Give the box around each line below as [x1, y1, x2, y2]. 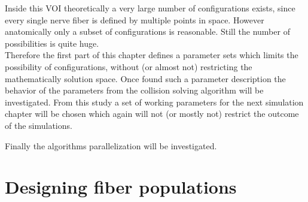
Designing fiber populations [5, 174, 237, 199]
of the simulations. [5, 119, 72, 131]
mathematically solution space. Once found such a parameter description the [5, 72, 286, 85]
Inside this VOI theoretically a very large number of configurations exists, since [5, 2, 295, 14]
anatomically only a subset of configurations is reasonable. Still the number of [5, 25, 290, 38]
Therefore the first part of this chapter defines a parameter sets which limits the [5, 49, 298, 61]
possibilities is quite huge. [5, 37, 99, 49]
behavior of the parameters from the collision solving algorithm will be [5, 84, 264, 97]
